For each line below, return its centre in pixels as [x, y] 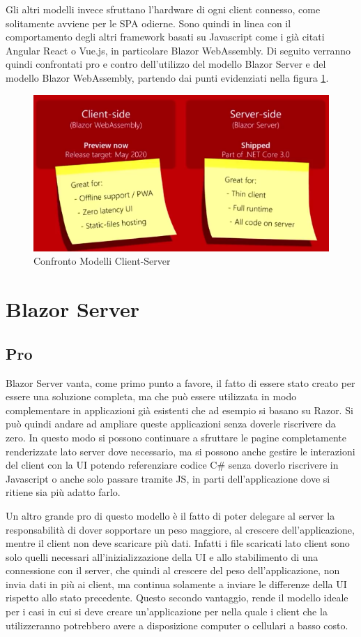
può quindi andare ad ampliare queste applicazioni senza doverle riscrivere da [171, 424]
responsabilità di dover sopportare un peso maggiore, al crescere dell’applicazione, [180, 529]
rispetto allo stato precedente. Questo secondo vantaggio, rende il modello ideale [177, 598]
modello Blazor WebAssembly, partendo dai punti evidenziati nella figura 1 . [167, 77]
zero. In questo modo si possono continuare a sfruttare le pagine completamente [176, 437]
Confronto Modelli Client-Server [102, 261]
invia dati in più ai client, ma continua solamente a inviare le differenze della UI [176, 584]
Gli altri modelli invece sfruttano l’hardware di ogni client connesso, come [163, 9]
